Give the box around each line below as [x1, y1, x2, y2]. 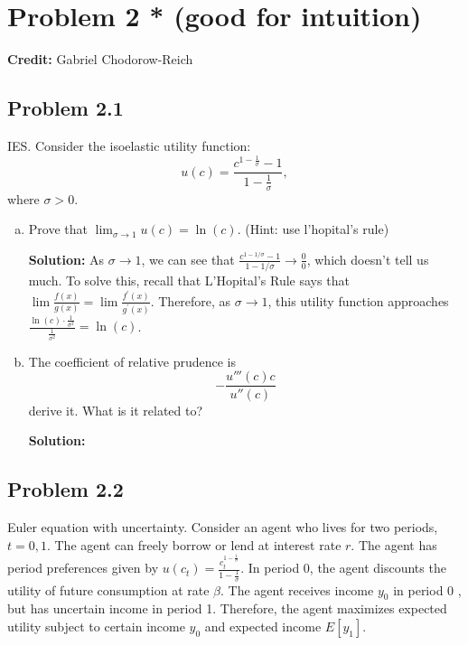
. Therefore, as [150, 291, 231, 310]
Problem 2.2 [7, 475, 124, 503]
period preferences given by [7, 558, 159, 577]
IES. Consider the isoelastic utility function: [7, 136, 251, 154]
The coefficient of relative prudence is [28, 351, 236, 370]
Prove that [28, 220, 88, 238]
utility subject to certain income [7, 617, 185, 636]
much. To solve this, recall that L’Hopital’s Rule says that [28, 271, 350, 290]
